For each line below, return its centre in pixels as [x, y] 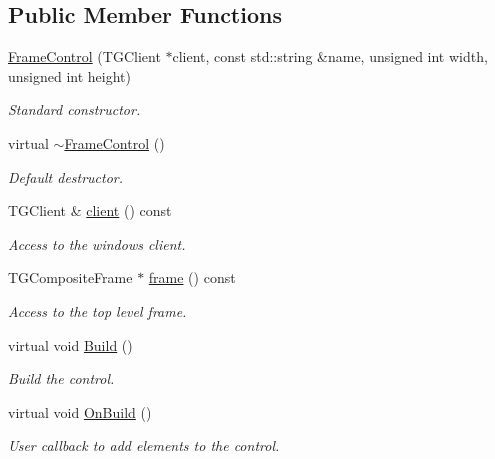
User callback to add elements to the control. [144, 445]
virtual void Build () [70, 344]
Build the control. [61, 378]
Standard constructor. [74, 109]
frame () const [192, 277]
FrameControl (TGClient [84, 56]
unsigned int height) [69, 75]
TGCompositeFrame [70, 277]
